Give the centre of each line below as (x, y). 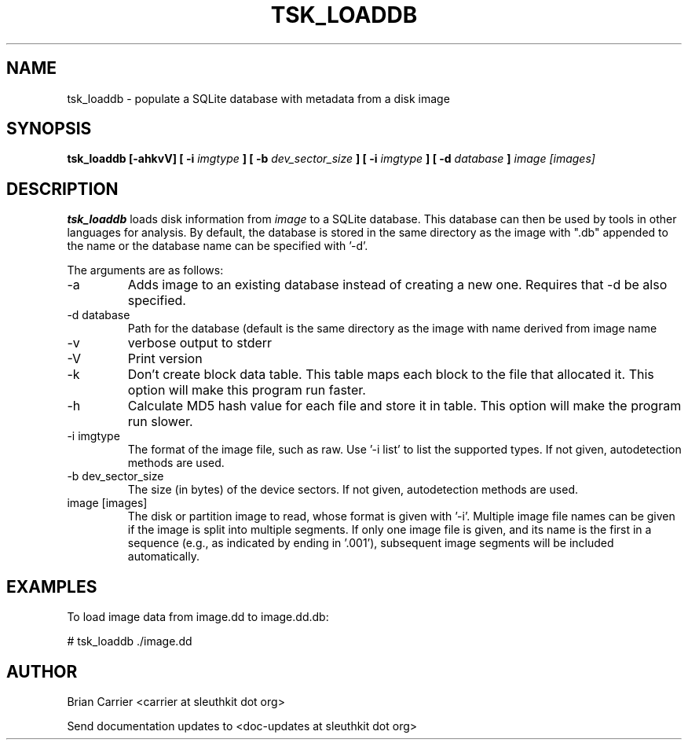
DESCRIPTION (62, 189)
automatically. (164, 557)
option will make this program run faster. (247, 390)
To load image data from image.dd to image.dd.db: (198, 617)
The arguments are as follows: (145, 270)
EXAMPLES (52, 586)
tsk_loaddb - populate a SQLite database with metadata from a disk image (258, 98)
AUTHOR (42, 671)
